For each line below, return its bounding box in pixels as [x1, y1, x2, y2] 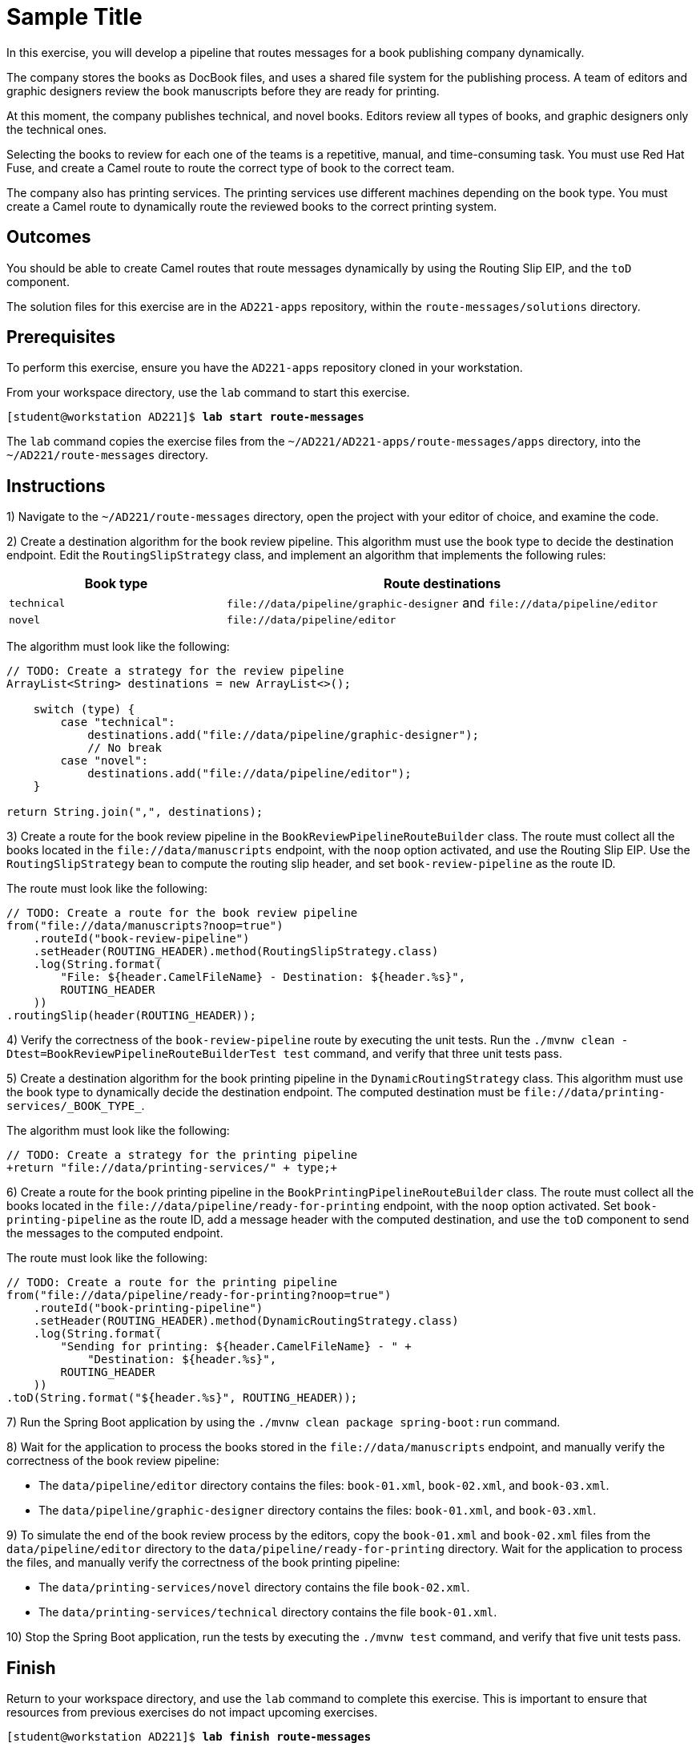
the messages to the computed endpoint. [6, 1226, 223, 1241]
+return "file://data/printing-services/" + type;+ [6, 1161, 338, 1175]
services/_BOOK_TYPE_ [6, 1099, 142, 1113]
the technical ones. [6, 122, 107, 136]
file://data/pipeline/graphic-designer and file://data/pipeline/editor [227, 595, 658, 611]
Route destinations [384, 575, 501, 592]
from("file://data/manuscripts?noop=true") [6, 919, 284, 933]
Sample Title [6, 3, 143, 30]
